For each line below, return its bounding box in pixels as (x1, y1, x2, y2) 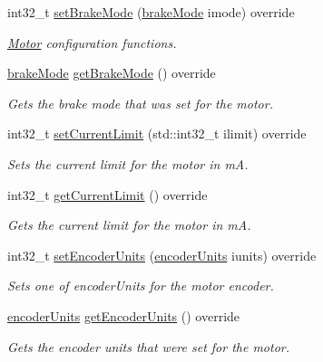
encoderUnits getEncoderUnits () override (7, 306, 240, 325)
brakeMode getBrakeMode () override (7, 63, 216, 82)
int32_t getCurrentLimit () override (7, 185, 208, 204)
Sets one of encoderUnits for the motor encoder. (7, 276, 274, 295)
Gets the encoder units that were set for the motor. (7, 337, 290, 356)
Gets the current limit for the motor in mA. (7, 215, 251, 234)
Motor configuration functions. (7, 33, 177, 52)
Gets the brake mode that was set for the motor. (7, 93, 273, 112)
